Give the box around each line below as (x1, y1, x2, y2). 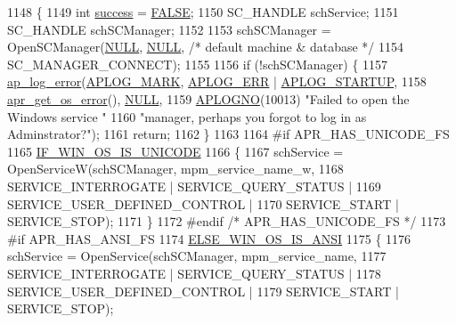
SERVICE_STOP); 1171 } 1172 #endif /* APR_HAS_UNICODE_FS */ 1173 (7, 212, 446, 231)
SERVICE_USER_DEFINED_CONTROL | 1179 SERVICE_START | (7, 281, 399, 300)
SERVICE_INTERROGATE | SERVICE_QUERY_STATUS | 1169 (7, 176, 381, 195)
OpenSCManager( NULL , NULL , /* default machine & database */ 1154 (7, 37, 404, 56)
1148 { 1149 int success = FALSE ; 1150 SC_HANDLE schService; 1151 (7, 3, 399, 20)
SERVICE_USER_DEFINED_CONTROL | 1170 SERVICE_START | (7, 194, 399, 213)
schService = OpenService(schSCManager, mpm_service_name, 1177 (7, 247, 387, 265)
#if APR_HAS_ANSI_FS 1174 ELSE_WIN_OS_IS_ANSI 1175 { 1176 (7, 229, 411, 247)
